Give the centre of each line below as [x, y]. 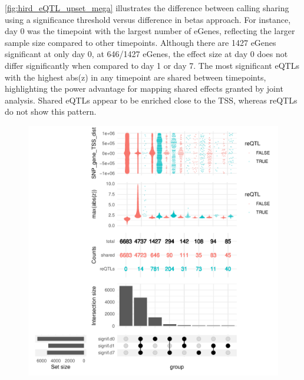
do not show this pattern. [51, 111]
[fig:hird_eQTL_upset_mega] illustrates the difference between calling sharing [147, 8]
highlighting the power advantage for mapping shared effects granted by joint [144, 89]
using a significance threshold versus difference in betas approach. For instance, [148, 19]
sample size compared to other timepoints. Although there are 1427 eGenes [141, 42]
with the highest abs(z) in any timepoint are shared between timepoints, [136, 77]
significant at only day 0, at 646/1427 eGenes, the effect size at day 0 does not [146, 54]
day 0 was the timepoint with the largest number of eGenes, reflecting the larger [150, 31]
